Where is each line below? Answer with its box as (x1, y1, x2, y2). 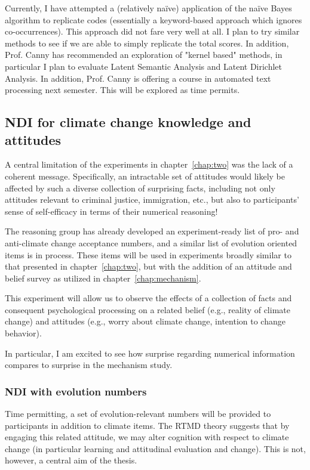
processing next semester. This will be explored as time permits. (5, 84, 240, 96)
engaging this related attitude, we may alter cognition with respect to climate (5, 431, 289, 443)
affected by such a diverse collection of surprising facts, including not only (5, 181, 275, 194)
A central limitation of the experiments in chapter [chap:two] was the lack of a (5, 158, 293, 171)
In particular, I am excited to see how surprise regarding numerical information (5, 347, 295, 359)
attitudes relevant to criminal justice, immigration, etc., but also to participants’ (5, 193, 299, 206)
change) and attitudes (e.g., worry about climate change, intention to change (5, 315, 286, 327)
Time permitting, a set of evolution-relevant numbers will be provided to (5, 407, 271, 420)
